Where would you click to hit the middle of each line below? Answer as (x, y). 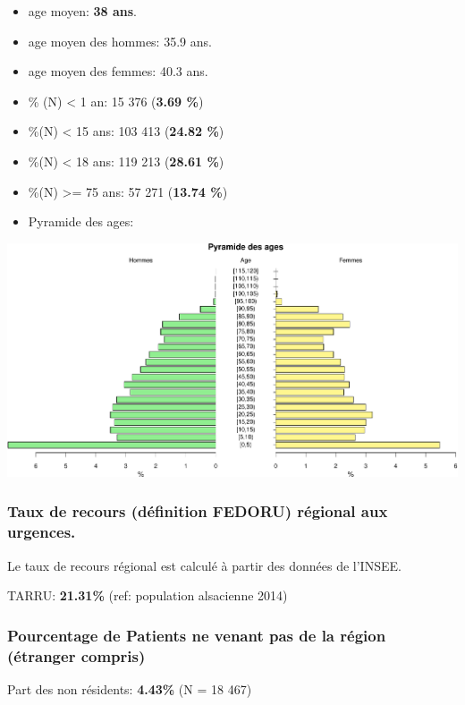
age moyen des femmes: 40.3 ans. (118, 71)
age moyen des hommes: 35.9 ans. (120, 41)
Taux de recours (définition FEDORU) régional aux (198, 511)
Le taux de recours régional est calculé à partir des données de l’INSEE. (204, 565)
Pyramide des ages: (81, 221)
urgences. (42, 532)
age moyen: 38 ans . (82, 11)
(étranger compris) (76, 655)
